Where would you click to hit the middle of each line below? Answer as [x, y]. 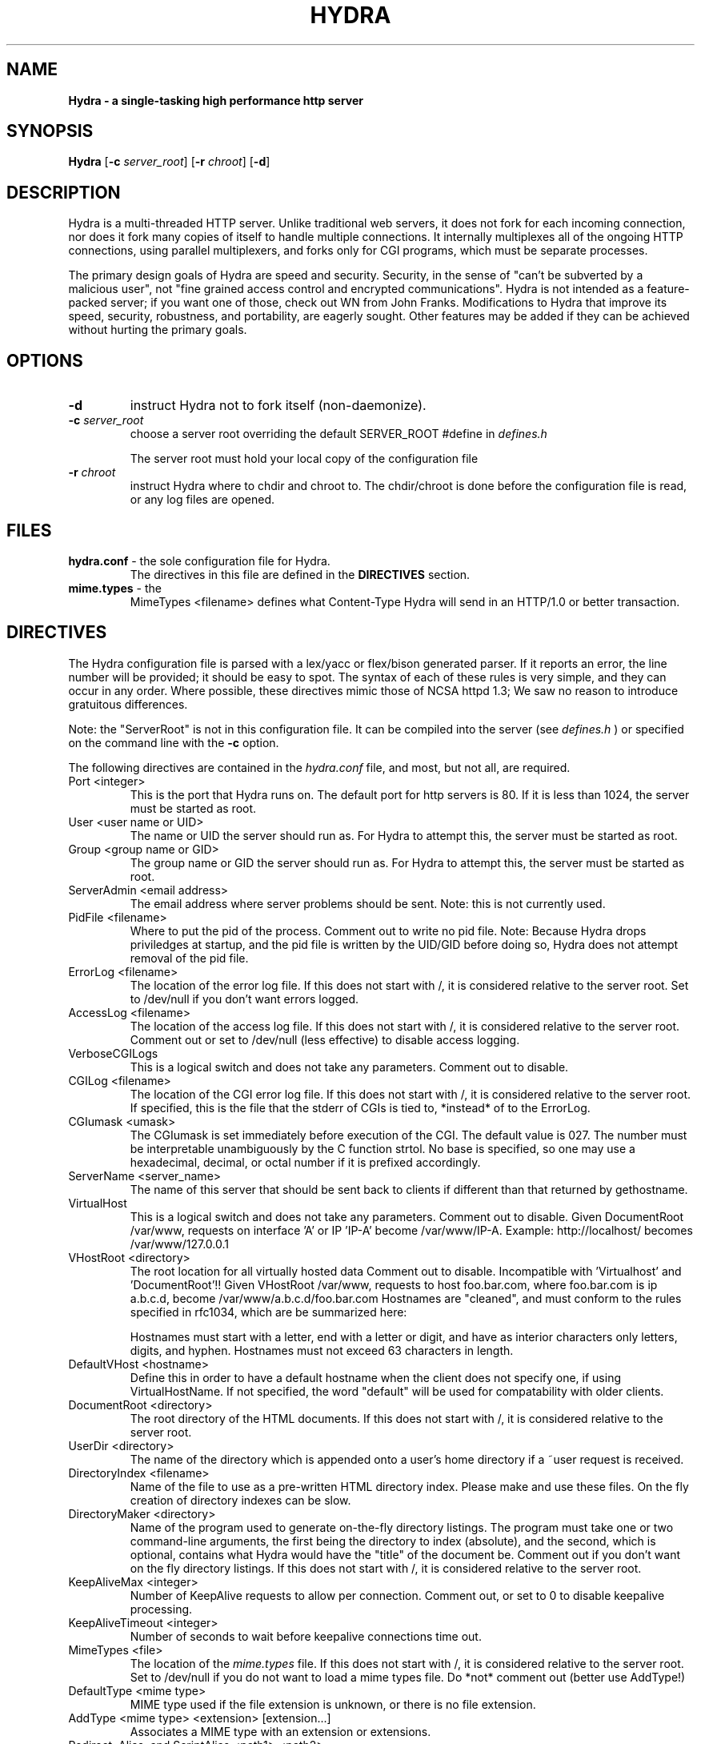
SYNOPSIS [50, 131]
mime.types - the [115, 588]
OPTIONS [45, 360]
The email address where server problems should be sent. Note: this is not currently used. [368, 903]
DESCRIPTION [64, 192]
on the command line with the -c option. [174, 742]
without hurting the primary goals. [158, 330]
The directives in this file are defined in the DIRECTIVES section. [300, 574]
